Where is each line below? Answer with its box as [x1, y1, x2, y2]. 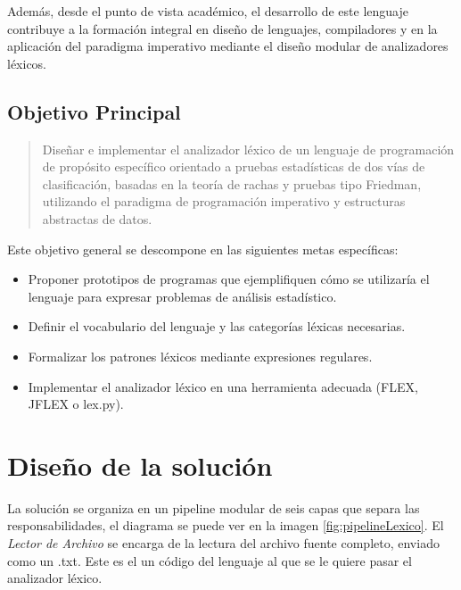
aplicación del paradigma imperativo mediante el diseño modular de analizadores [7, 37, 449, 55]
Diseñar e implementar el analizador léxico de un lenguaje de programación [42, 139, 455, 158]
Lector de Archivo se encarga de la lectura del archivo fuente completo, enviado [7, 534, 440, 553]
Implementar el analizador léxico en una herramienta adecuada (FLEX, [28, 377, 418, 395]
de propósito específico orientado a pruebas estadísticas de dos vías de [42, 157, 425, 176]
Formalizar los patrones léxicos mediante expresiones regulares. [28, 346, 373, 365]
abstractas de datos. [42, 209, 152, 228]
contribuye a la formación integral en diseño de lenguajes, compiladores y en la [7, 19, 438, 37]
